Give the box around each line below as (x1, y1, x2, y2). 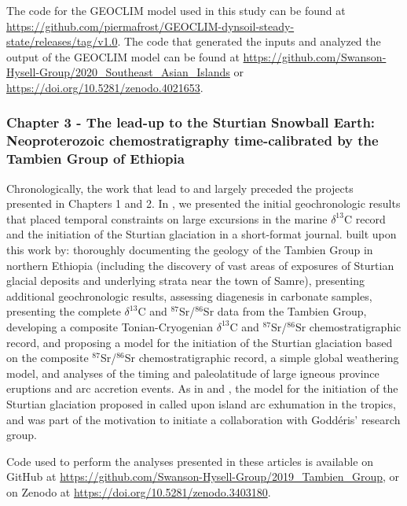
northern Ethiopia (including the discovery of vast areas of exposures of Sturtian (6, 257, 394, 273)
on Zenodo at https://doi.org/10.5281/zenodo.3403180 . (6, 483, 271, 500)
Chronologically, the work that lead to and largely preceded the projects (6, 179, 354, 196)
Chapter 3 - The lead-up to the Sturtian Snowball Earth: (6, 113, 376, 132)
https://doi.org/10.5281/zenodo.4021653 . (6, 79, 203, 95)
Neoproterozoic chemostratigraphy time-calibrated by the (6, 131, 379, 150)
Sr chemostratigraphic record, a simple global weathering (124, 349, 399, 366)
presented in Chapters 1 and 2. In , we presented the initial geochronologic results (6, 195, 401, 212)
